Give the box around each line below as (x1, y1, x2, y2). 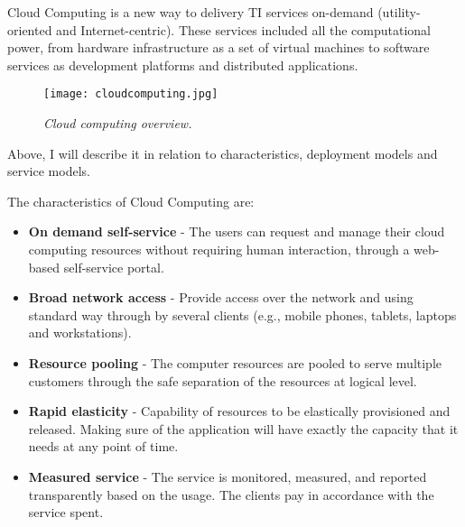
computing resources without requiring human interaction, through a (28, 240, 410, 258)
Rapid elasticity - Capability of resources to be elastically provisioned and (28, 402, 451, 421)
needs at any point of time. (28, 437, 179, 456)
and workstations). (28, 323, 132, 342)
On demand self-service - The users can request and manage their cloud (28, 222, 445, 241)
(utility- (377, 3, 421, 21)
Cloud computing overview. (43, 114, 192, 133)
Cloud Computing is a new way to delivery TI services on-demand (7, 3, 374, 21)
